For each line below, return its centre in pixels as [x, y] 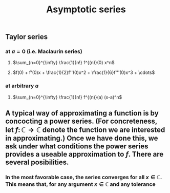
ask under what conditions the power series [77, 147]
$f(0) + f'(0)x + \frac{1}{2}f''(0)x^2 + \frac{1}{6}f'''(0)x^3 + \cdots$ [84, 72]
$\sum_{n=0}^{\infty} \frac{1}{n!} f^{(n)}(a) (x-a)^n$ [67, 97]
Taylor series [26, 37]
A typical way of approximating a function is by [82, 113]
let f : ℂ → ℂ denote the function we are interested [85, 130]
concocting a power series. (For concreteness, [81, 121]
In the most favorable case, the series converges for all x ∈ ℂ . [84, 177]
